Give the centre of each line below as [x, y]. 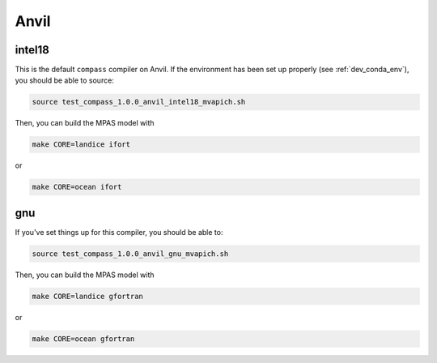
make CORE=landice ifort [81, 145]
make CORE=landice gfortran [87, 296]
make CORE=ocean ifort [77, 187]
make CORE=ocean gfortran [83, 339]
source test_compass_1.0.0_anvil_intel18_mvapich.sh [139, 102]
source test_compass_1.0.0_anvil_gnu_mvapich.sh [130, 254]
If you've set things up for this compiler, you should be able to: [119, 232]
